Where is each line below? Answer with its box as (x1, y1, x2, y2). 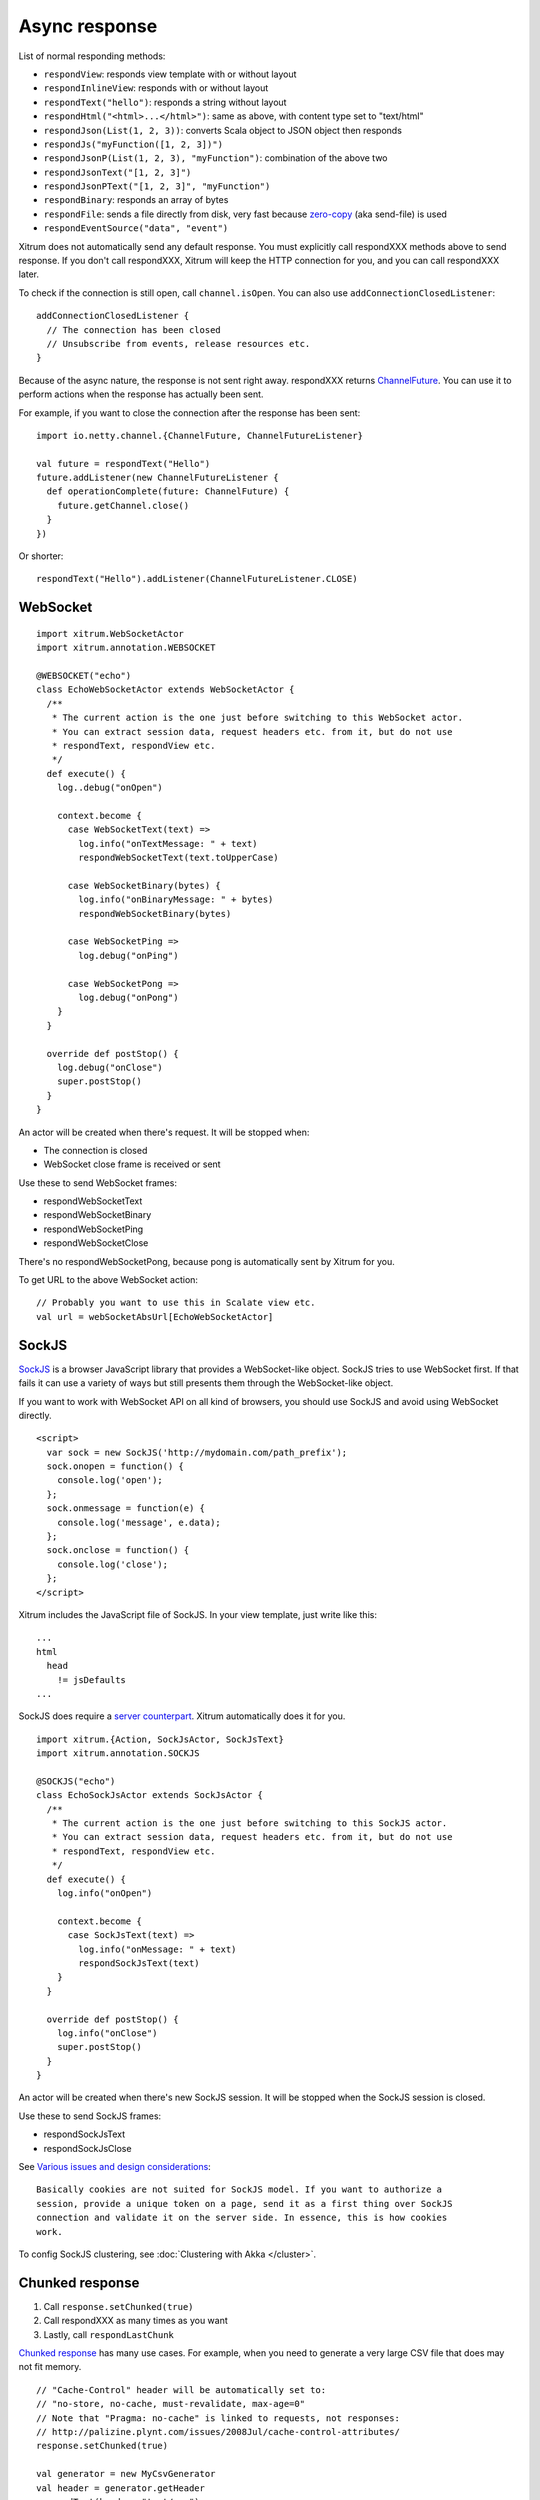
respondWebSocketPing (43, 1223, 144, 1235)
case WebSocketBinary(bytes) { (67, 880, 222, 891)
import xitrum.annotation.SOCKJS (36, 1748, 200, 1759)
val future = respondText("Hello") (36, 458, 211, 469)
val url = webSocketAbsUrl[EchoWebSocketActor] (36, 1311, 274, 1322)
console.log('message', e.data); (56, 1516, 222, 1528)
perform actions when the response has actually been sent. (18, 388, 264, 400)
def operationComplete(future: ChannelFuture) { (46, 486, 290, 497)
